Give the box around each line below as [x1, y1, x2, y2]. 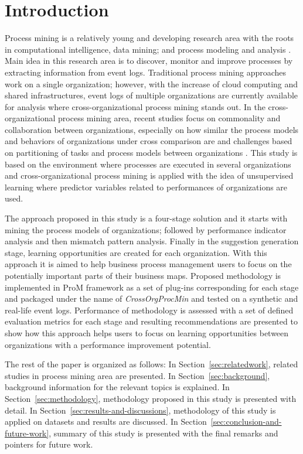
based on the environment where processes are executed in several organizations [5, 158, 291, 170]
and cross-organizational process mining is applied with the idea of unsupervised [5, 169, 294, 182]
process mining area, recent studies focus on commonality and [58, 112, 281, 124]
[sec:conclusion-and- [210, 415, 282, 428]
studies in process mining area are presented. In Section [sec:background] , [5, 369, 270, 381]
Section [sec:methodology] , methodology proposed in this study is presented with [5, 392, 297, 404]
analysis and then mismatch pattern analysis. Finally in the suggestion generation [5, 235, 299, 247]
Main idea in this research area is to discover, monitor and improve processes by [5, 54, 293, 67]
